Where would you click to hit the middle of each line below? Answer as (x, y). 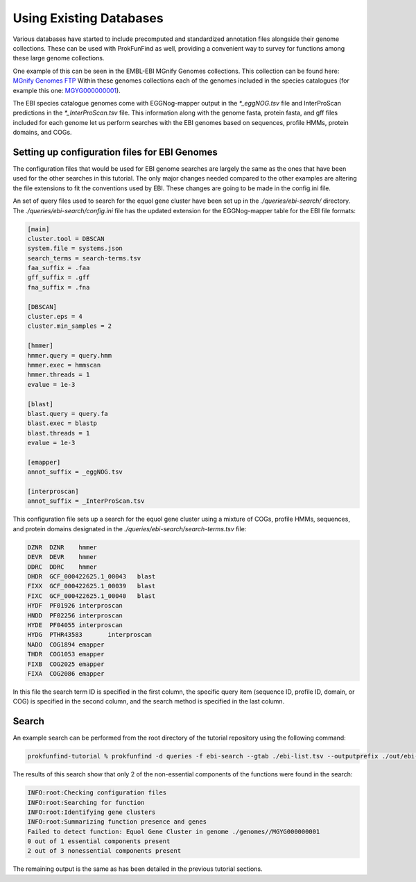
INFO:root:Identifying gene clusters (92, 812)
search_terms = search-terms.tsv (84, 258)
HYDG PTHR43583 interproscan (90, 635)
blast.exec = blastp (62, 423)
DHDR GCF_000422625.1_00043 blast (92, 576)
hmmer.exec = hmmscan (64, 365)
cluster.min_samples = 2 (70, 326)
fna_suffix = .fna (59, 287)
